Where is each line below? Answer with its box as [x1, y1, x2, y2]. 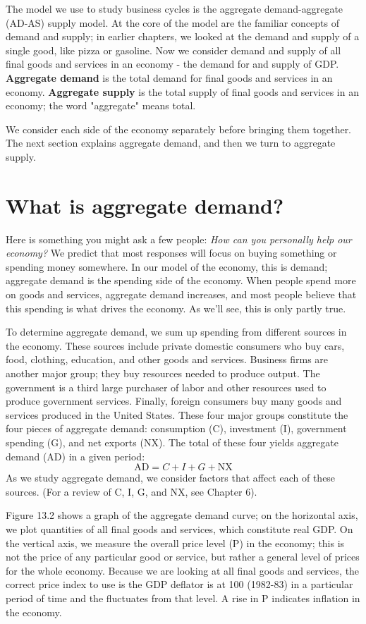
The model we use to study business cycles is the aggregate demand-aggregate [6, 1, 343, 16]
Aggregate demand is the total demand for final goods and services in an [6, 70, 333, 85]
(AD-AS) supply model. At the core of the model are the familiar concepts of [6, 15, 339, 30]
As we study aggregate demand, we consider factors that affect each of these [6, 470, 336, 485]
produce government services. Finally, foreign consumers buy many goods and [6, 393, 342, 408]
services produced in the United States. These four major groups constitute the [6, 407, 348, 422]
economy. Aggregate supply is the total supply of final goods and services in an [6, 84, 359, 99]
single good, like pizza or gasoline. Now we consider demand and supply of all [6, 42, 341, 57]
